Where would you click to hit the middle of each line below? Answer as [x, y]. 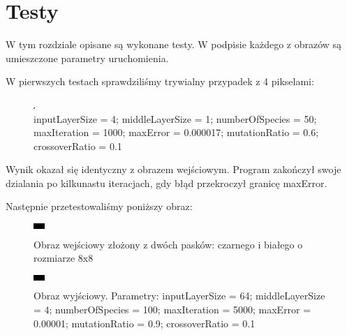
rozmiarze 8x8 [64, 258]
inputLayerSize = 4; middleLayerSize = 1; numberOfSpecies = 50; [175, 118]
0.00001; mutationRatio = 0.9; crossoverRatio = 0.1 [145, 323]
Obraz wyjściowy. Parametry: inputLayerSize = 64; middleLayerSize [179, 296]
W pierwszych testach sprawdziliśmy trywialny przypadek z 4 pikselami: [160, 81]
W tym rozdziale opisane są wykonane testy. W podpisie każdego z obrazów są [174, 44]
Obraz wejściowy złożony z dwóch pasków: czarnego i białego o [168, 244]
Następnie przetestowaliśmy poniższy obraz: [99, 206]
